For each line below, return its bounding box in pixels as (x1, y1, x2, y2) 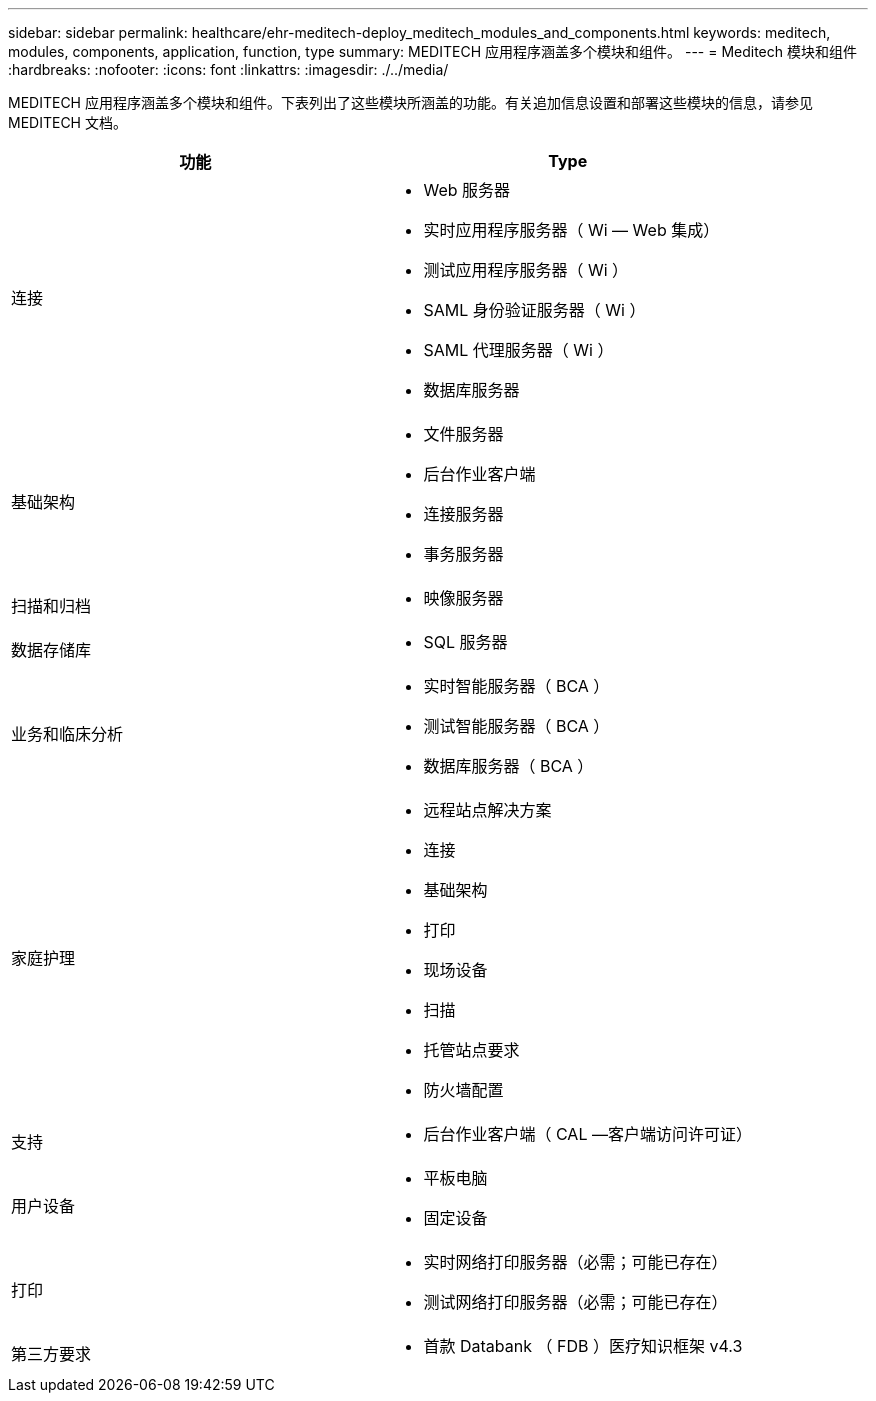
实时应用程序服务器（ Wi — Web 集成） (423, 220, 720, 240)
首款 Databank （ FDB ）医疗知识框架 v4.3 (423, 1336, 743, 1356)
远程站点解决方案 (423, 800, 552, 820)
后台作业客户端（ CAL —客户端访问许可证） (423, 1124, 752, 1144)
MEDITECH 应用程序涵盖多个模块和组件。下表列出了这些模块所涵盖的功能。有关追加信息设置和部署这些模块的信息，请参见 (8, 94, 813, 111)
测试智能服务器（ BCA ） (423, 716, 610, 736)
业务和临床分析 (11, 724, 124, 744)
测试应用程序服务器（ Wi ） (423, 260, 629, 280)
